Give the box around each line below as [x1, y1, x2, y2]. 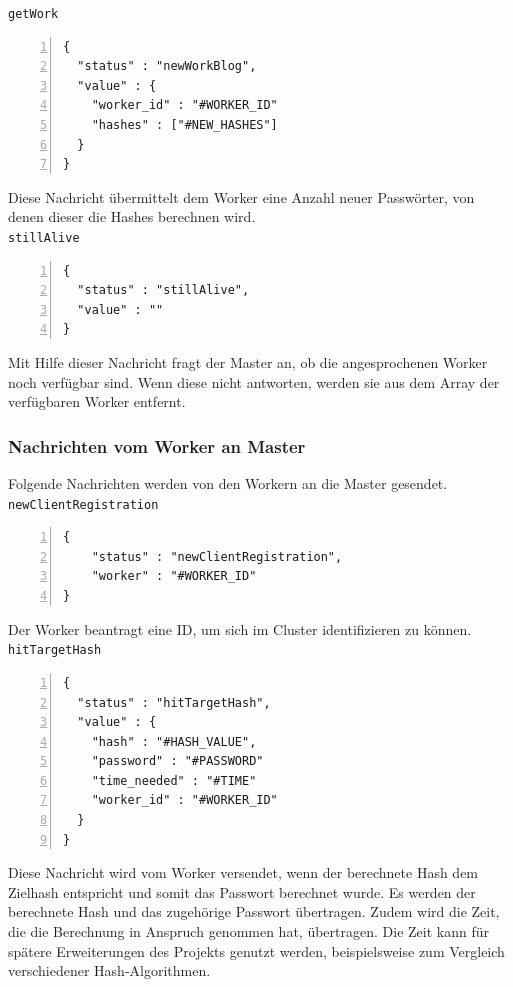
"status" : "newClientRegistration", [91, 549, 343, 564]
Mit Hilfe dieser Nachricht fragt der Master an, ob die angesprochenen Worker [8, 352, 488, 373]
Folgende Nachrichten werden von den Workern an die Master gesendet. [8, 473, 448, 494]
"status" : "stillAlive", [77, 283, 250, 298]
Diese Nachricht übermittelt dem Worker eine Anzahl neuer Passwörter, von [8, 186, 475, 207]
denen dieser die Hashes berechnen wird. [8, 206, 256, 227]
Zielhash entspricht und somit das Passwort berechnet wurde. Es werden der [8, 881, 476, 902]
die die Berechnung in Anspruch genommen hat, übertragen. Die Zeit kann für [8, 921, 489, 942]
